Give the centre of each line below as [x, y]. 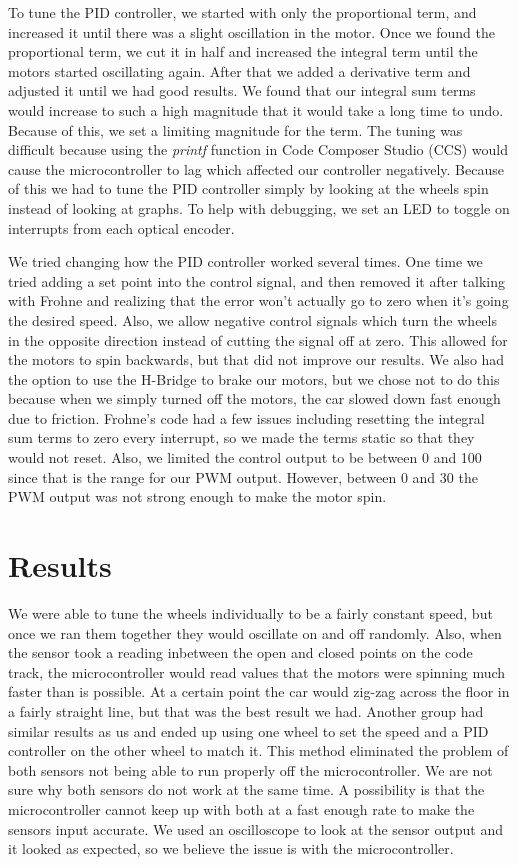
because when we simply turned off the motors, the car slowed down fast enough [254, 398]
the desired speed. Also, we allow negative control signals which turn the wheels [252, 319]
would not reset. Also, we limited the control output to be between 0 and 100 [245, 457]
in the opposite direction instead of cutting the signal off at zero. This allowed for [258, 339]
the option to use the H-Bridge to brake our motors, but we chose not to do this [254, 378]
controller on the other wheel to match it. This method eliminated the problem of [258, 750]
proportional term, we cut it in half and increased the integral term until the [243, 51]
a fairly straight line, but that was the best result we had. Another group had [246, 710]
